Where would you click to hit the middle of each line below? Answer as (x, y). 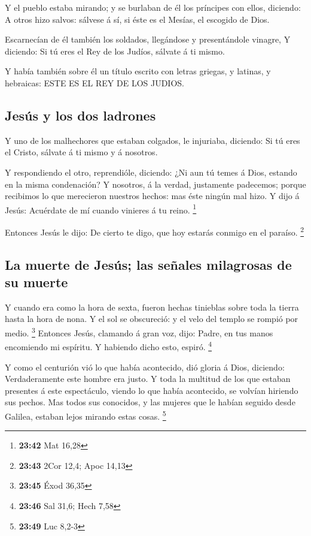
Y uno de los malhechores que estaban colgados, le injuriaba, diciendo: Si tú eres (153, 140)
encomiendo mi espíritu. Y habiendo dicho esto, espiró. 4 (109, 346)
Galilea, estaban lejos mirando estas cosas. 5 (86, 415)
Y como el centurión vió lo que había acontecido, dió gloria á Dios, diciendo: (145, 367)
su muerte (36, 282)
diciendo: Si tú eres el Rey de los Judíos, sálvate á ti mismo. (115, 51)
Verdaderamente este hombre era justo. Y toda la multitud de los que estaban (148, 379)
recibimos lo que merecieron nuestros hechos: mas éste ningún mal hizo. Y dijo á (152, 196)
